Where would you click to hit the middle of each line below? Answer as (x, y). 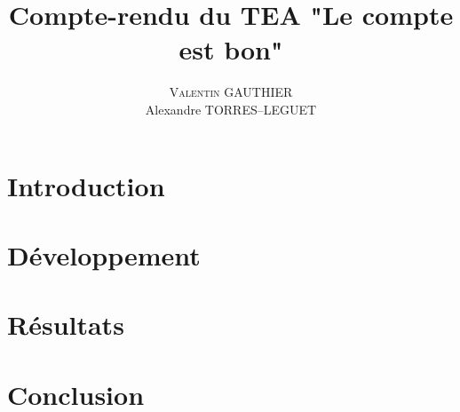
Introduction (86, 185)
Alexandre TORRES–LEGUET (231, 109)
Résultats (66, 325)
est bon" (231, 49)
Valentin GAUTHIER (231, 92)
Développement (104, 254)
